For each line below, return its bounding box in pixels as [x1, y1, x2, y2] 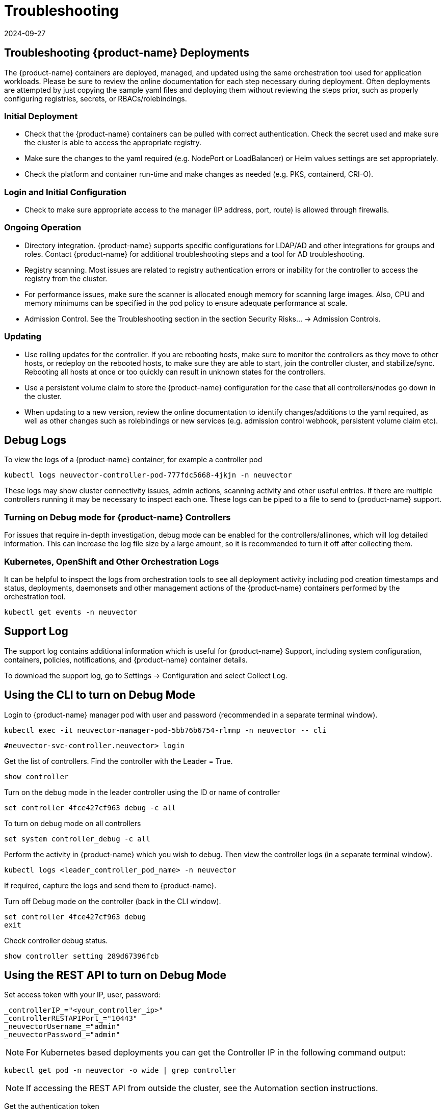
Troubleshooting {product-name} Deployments [4, 46, 250, 60]
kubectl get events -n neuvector [4, 607, 138, 616]
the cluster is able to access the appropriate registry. [24, 138, 202, 147]
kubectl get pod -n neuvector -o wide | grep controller [4, 1066, 237, 1075]
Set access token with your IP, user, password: [4, 990, 161, 999]
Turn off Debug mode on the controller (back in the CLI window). [4, 896, 221, 906]
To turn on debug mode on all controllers [4, 818, 141, 828]
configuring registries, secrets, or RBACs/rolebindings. [4, 94, 187, 103]
